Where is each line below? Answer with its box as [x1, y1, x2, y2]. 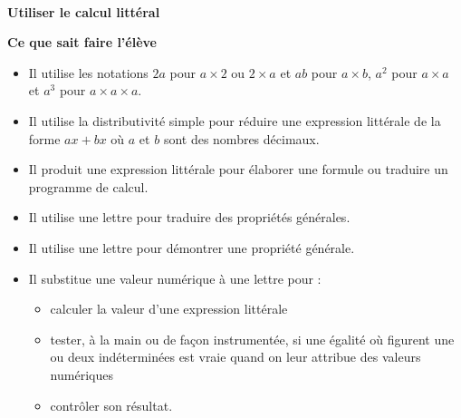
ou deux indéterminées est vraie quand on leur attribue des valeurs [50, 347, 421, 366]
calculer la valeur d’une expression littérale [50, 299, 288, 318]
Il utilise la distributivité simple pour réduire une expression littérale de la [28, 111, 441, 130]
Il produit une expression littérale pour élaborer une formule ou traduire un [28, 160, 448, 179]
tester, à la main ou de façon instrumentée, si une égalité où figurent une [50, 329, 455, 348]
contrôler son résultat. [50, 395, 173, 414]
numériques [50, 365, 113, 384]
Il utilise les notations [28, 63, 149, 82]
